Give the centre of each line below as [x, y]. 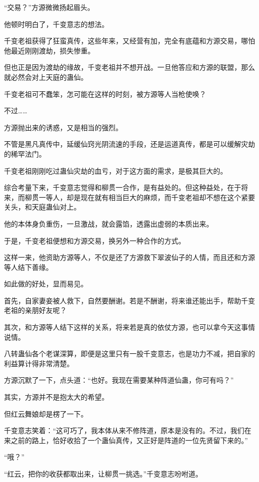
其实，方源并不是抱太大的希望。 [56, 397]
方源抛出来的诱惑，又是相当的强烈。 [63, 127]
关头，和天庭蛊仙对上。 [42, 207]
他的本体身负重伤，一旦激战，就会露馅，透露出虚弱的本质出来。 [109, 223]
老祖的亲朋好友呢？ [35, 310]
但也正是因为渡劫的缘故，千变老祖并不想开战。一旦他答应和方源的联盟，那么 [129, 67]
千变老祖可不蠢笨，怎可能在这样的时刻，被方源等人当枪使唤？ [105, 94]
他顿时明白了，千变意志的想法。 [56, 24]
